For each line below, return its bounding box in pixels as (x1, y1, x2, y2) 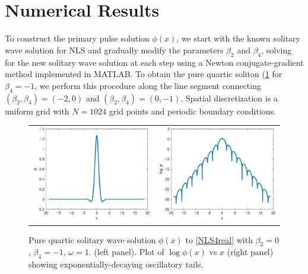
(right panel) (227, 246, 274, 258)
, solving (261, 43, 292, 56)
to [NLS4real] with (185, 233, 253, 246)
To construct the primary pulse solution (5, 32, 150, 44)
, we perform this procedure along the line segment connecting (34, 79, 261, 91)
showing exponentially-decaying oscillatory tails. (28, 258, 204, 270)
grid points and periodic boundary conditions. (109, 104, 276, 117)
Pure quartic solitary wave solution (28, 233, 156, 246)
